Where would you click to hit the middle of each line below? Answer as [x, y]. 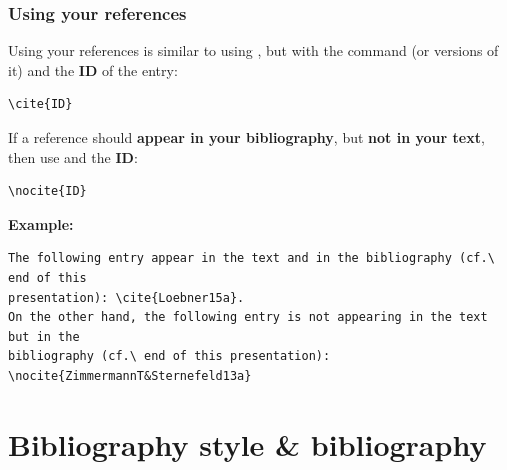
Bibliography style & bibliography [247, 443]
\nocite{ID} [47, 191]
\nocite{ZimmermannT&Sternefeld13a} [130, 375]
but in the [44, 336]
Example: [41, 223]
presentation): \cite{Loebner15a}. [126, 297]
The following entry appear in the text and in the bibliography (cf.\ [251, 258]
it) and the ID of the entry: [93, 69]
